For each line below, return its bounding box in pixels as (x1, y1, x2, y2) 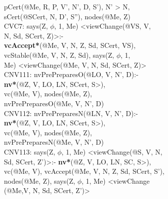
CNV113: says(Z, (4, 146, 55, 157)
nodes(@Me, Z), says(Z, (4, 175, 76, 186)
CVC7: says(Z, (4, 21, 48, 31)
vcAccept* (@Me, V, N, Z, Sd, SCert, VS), (4, 40, 136, 50)
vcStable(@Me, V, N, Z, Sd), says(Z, (4, 49, 114, 60)
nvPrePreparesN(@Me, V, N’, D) (4, 137, 104, 147)
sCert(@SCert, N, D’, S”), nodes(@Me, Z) (4, 11, 130, 21)
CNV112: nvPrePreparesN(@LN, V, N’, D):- (4, 108, 138, 118)
